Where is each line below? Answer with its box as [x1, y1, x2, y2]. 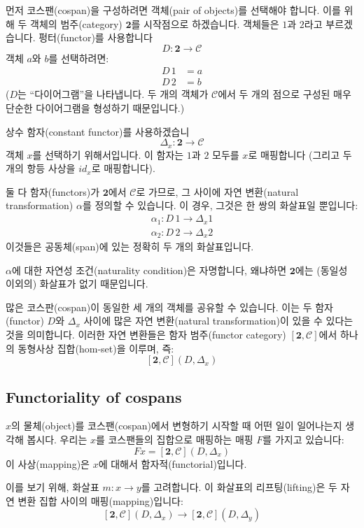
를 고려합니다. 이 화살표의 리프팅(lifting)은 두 [141, 480, 337, 494]
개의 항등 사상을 [6, 161, 76, 176]
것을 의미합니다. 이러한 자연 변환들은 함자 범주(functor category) [6, 327, 286, 341]
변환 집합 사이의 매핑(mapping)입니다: [17, 493, 183, 508]
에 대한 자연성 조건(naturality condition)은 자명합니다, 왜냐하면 [11, 262, 287, 277]
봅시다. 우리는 [27, 431, 87, 446]
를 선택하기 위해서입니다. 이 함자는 [32, 147, 184, 162]
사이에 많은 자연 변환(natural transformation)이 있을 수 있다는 [83, 313, 353, 328]
